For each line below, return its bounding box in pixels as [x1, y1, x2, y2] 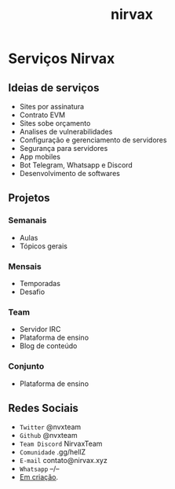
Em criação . [19, 472, 59, 482]
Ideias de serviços [8, 81, 100, 94]
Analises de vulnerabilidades [19, 127, 113, 136]
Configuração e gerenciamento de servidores [19, 135, 167, 145]
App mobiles [19, 152, 61, 161]
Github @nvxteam [19, 431, 78, 440]
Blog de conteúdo [19, 341, 78, 351]
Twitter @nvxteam [19, 422, 82, 432]
